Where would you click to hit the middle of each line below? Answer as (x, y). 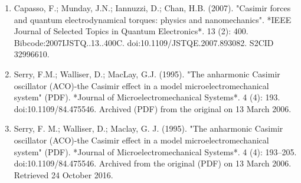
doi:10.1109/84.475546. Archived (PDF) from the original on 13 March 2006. (153, 108)
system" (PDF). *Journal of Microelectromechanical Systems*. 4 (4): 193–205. (155, 151)
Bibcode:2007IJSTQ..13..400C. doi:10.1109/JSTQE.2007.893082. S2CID (144, 42)
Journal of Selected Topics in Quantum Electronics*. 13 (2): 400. (131, 31)
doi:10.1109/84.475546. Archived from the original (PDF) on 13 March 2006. (153, 163)
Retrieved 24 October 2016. (63, 174)
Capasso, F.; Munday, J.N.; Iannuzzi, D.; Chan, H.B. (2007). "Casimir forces (152, 8)
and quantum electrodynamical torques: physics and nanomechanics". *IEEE (153, 19)
